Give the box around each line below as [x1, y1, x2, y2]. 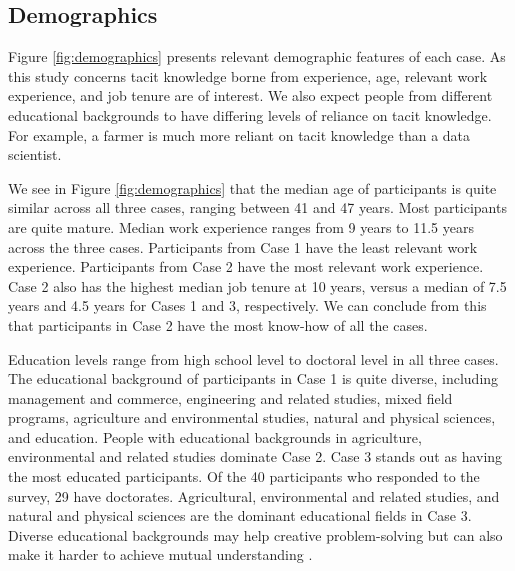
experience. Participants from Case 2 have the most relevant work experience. [8, 256, 484, 277]
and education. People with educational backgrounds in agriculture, [8, 426, 422, 447]
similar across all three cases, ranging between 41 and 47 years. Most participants [8, 197, 507, 218]
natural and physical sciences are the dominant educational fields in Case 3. [8, 505, 472, 526]
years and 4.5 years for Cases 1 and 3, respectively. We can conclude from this [8, 295, 487, 316]
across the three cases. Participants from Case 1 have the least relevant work [8, 236, 478, 257]
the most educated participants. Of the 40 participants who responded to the [8, 466, 480, 487]
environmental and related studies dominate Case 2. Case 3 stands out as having [8, 446, 503, 467]
